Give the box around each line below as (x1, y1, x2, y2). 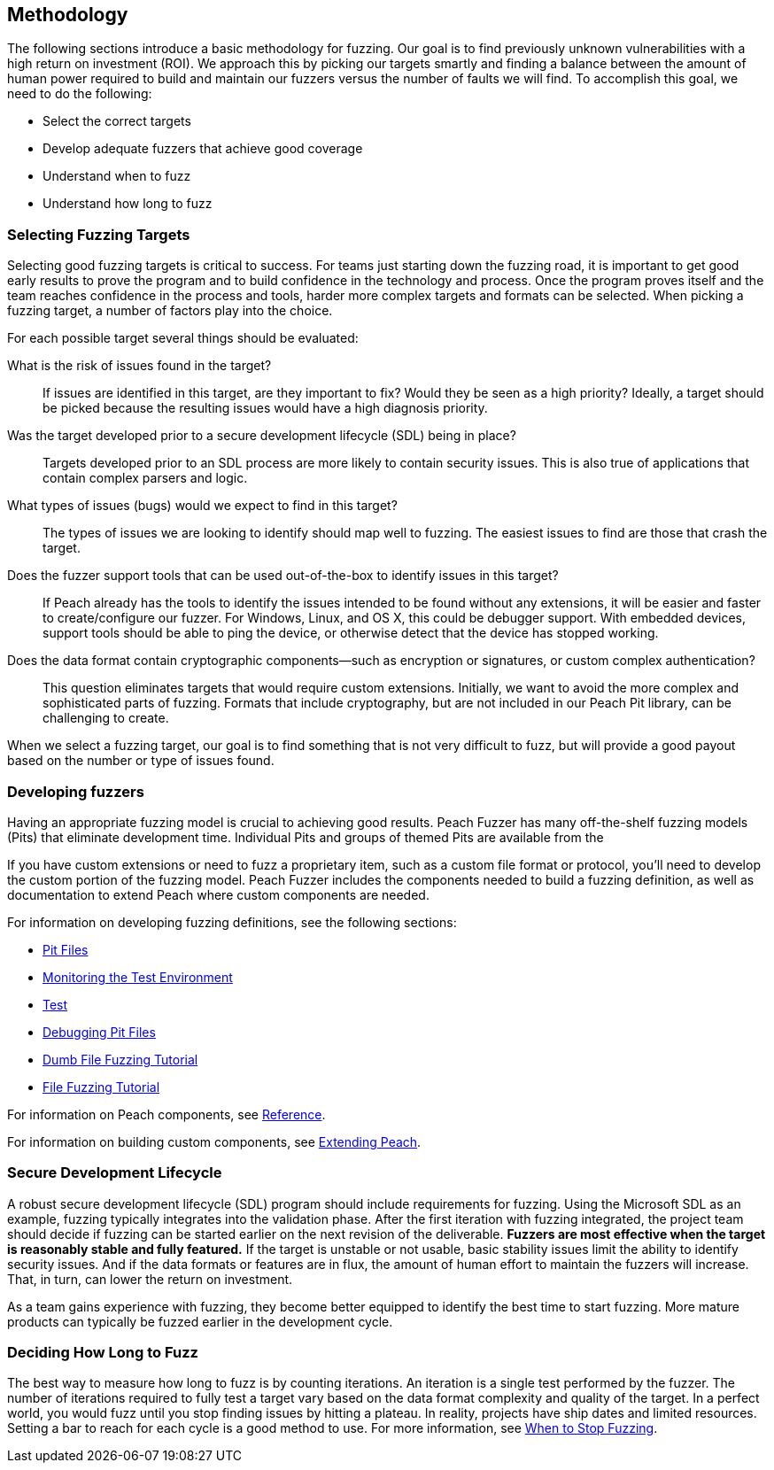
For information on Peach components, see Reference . (7, 1106, 326, 1122)
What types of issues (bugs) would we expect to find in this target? (7, 498, 398, 514)
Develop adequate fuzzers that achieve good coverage (43, 141, 363, 157)
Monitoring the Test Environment (43, 969, 233, 985)
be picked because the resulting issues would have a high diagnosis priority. (43, 400, 488, 416)
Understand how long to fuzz (43, 196, 213, 212)
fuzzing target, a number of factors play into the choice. (7, 303, 333, 319)
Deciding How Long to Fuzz (7, 1343, 198, 1362)
